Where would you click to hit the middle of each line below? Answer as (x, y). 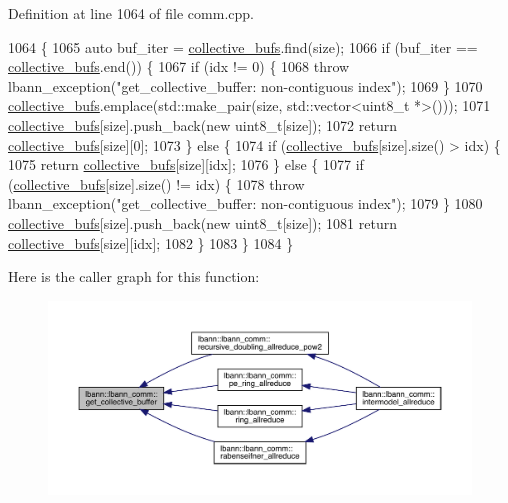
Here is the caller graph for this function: (134, 276)
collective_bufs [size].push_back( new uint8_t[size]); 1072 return (202, 124)
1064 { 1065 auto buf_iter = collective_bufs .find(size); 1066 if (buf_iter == (243, 46)
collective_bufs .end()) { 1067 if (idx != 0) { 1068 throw (179, 66)
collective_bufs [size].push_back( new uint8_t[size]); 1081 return (202, 222)
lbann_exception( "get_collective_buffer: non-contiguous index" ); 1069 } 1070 (245, 85)
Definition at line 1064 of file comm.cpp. (131, 13)
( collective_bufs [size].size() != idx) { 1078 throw (156, 183)
